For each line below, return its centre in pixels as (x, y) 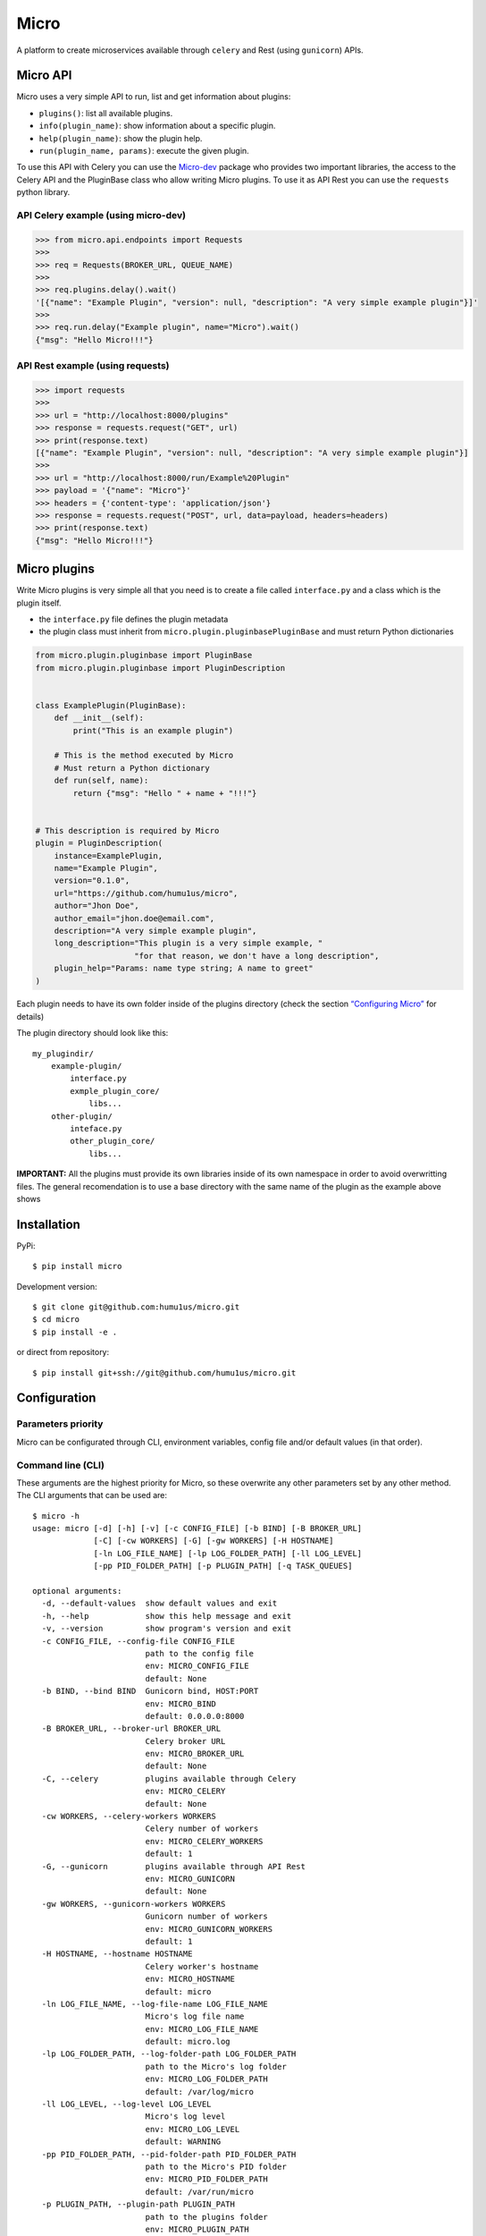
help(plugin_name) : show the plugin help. (121, 138)
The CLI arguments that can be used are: (92, 1495)
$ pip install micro (77, 1266)
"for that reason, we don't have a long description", (257, 956)
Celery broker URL (185, 1741)
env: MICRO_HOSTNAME (190, 1979)
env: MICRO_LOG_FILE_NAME (202, 2029)
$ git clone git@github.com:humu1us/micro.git (136, 1307)
